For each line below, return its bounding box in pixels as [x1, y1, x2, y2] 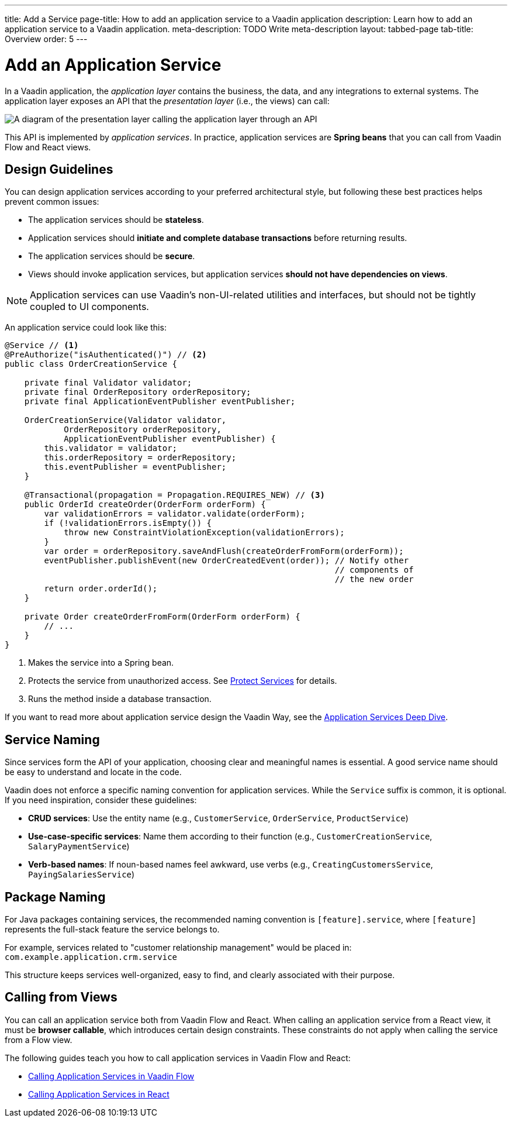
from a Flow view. [5, 1034, 72, 1045]
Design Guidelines [5, 161, 113, 177]
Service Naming [5, 732, 100, 747]
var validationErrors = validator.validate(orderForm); [44, 509, 306, 519]
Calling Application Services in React [28, 1089, 169, 1099]
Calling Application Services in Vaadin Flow [28, 1071, 195, 1081]
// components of [334, 565, 414, 575]
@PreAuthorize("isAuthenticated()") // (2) [5, 350, 207, 360]
